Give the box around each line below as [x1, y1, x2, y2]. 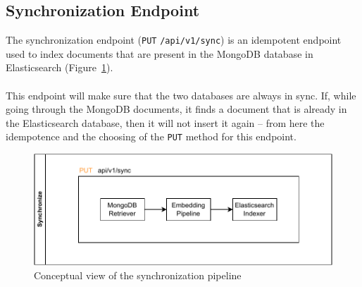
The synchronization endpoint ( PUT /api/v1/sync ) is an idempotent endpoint [6, 32, 342, 47]
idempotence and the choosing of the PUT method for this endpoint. [6, 129, 297, 144]
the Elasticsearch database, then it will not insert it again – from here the [6, 115, 325, 130]
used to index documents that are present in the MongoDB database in [6, 46, 313, 61]
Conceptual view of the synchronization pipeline [34, 267, 242, 282]
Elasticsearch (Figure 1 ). [6, 60, 113, 75]
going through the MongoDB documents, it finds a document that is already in [6, 102, 347, 116]
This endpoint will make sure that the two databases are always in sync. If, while [6, 87, 356, 102]
